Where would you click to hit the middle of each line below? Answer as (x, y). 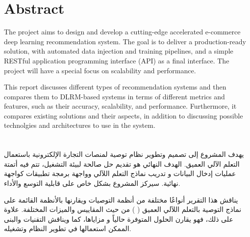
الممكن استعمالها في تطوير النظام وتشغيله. (68, 228)
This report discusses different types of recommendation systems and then (115, 87)
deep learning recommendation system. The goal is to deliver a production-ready (125, 41)
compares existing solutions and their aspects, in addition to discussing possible (124, 115)
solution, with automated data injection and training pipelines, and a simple (119, 51)
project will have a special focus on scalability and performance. (100, 70)
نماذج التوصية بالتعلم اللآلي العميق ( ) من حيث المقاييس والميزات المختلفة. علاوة (123, 209)
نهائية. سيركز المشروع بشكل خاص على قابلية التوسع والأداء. (92, 183)
